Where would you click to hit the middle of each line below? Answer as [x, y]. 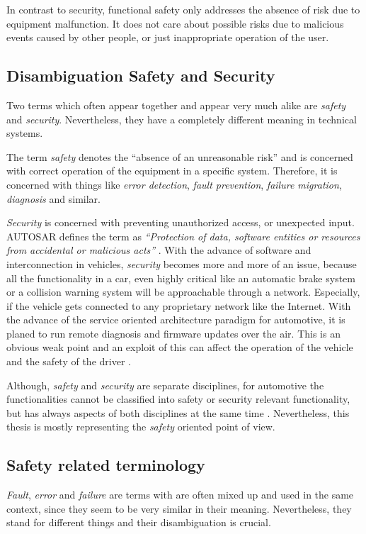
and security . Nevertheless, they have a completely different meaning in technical [182, 119]
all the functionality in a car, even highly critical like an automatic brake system [181, 278]
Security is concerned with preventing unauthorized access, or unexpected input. [181, 222]
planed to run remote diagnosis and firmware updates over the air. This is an [173, 333]
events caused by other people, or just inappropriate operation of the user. [168, 37]
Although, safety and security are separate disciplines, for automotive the [165, 385]
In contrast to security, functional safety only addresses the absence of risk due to [183, 9]
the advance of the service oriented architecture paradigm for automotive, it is [176, 319]
